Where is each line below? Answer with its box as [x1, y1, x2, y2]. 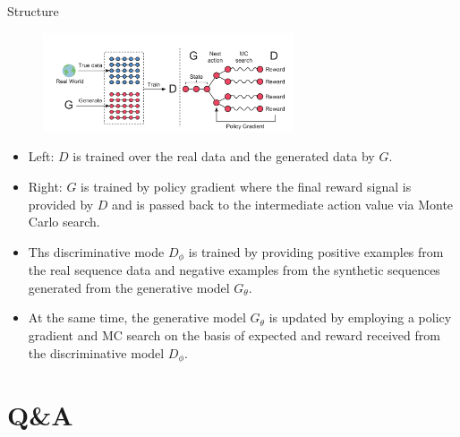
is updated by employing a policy [268, 308, 452, 327]
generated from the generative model [28, 278, 230, 296]
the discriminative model [28, 343, 165, 362]
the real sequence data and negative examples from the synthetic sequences [28, 261, 440, 279]
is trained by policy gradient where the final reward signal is [81, 177, 412, 196]
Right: [28, 177, 63, 196]
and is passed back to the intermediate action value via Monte [112, 194, 454, 213]
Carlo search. [28, 212, 100, 231]
